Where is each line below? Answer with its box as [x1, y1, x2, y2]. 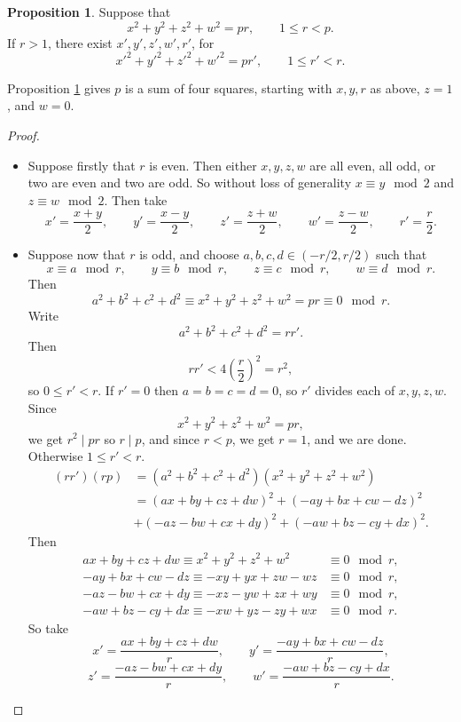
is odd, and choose [139, 245, 239, 264]
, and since [141, 429, 200, 448]
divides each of [315, 381, 395, 400]
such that [375, 245, 427, 264]
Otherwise [27, 447, 83, 465]
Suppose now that [27, 245, 126, 264]
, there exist [47, 33, 113, 52]
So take [27, 618, 68, 637]
